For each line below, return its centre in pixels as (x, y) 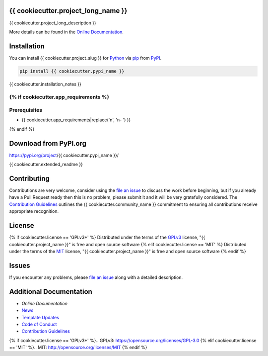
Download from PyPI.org (48, 143)
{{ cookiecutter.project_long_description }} (53, 23)
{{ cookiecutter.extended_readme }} (46, 165)
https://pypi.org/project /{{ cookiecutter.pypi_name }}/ (64, 155)
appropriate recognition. (34, 211)
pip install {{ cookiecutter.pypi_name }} (72, 71)
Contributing (29, 178)
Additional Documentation (51, 292)
